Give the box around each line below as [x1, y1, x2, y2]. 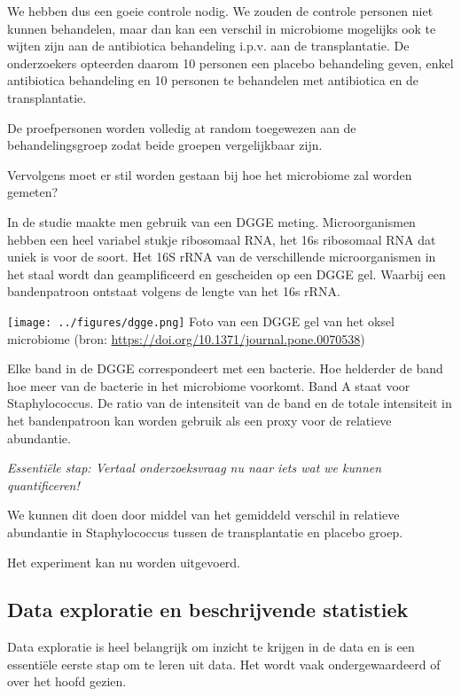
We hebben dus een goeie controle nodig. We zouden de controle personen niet [7, 2, 434, 20]
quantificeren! [7, 475, 80, 494]
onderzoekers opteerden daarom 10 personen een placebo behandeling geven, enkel [7, 53, 454, 72]
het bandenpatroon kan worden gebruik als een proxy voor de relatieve [7, 411, 392, 429]
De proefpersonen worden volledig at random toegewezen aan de [7, 118, 356, 137]
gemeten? [7, 183, 59, 201]
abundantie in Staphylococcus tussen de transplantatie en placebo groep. [7, 522, 403, 541]
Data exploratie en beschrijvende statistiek [7, 596, 409, 623]
